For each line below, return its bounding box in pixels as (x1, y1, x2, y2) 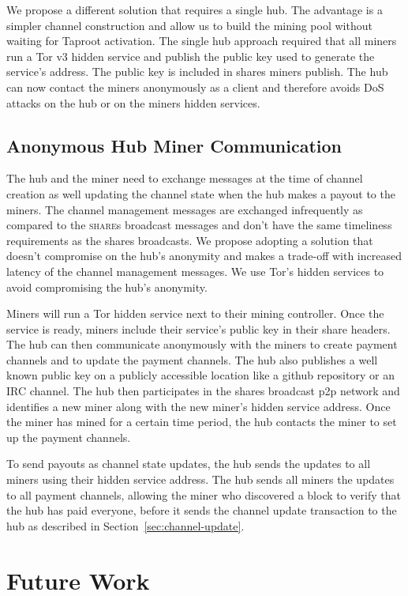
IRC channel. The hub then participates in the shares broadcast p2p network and (6, 383, 400, 399)
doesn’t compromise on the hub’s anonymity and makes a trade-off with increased (6, 247, 402, 264)
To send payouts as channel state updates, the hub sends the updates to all (6, 455, 371, 472)
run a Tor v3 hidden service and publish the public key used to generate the (6, 47, 375, 64)
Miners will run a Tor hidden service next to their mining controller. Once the (6, 305, 384, 322)
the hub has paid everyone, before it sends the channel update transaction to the (6, 502, 397, 519)
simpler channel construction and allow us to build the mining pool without (6, 17, 372, 33)
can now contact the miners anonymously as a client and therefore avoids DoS (6, 78, 384, 95)
